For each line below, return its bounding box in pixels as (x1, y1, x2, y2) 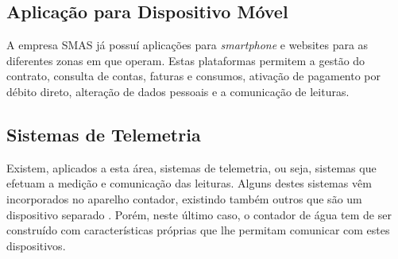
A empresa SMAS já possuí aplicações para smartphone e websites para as (6, 37, 369, 53)
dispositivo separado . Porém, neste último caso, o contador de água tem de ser (6, 206, 392, 222)
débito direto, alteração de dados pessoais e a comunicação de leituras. (6, 83, 350, 99)
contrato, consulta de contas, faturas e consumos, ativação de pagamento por (6, 68, 381, 84)
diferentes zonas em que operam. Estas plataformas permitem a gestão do (6, 52, 365, 68)
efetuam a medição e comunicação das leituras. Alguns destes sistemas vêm (6, 175, 372, 191)
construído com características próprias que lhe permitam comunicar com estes (6, 222, 390, 238)
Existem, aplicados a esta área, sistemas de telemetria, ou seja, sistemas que (6, 159, 377, 176)
